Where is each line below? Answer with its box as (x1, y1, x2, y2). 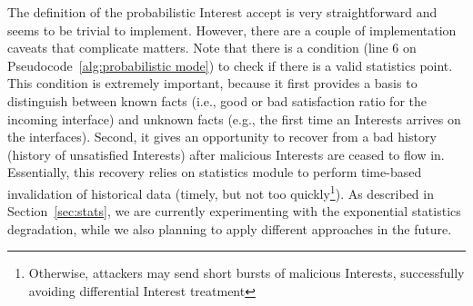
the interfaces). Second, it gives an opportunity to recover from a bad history (7, 127, 437, 146)
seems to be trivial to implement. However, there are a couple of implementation (7, 20, 457, 39)
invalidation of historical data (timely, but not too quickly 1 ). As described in (7, 181, 434, 202)
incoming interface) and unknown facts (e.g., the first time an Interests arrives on (7, 109, 461, 128)
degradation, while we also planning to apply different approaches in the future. (7, 219, 452, 238)
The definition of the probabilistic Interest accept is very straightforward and (7, 3, 438, 21)
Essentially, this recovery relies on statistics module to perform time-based (7, 163, 422, 182)
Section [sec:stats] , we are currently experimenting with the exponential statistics (7, 202, 461, 221)
